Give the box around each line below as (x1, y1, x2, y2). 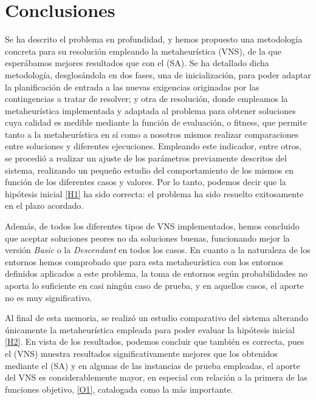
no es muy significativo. (5, 291, 92, 303)
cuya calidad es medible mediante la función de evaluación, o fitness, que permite (5, 116, 307, 129)
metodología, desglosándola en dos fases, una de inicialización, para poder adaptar (5, 68, 311, 81)
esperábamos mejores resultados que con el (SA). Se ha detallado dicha (5, 56, 269, 69)
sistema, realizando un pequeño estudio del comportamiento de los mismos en (5, 163, 294, 176)
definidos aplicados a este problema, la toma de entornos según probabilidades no (5, 267, 307, 280)
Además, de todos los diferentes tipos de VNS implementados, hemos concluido (5, 220, 300, 232)
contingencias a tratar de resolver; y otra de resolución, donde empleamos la (5, 92, 288, 105)
